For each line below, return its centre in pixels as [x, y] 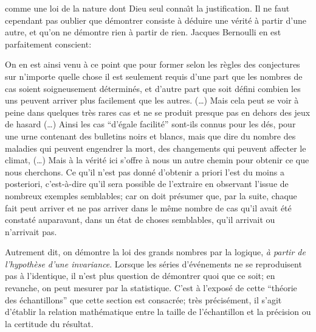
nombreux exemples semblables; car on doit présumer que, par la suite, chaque [151, 195]
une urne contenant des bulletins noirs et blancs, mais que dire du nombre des [150, 136]
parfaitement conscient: [48, 44]
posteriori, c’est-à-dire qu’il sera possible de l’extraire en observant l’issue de [147, 184]
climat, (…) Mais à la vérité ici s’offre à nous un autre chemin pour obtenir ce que [157, 160]
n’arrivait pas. [31, 231]
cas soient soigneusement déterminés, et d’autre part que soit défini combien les [153, 88]
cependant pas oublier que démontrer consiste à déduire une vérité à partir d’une [156, 20]
